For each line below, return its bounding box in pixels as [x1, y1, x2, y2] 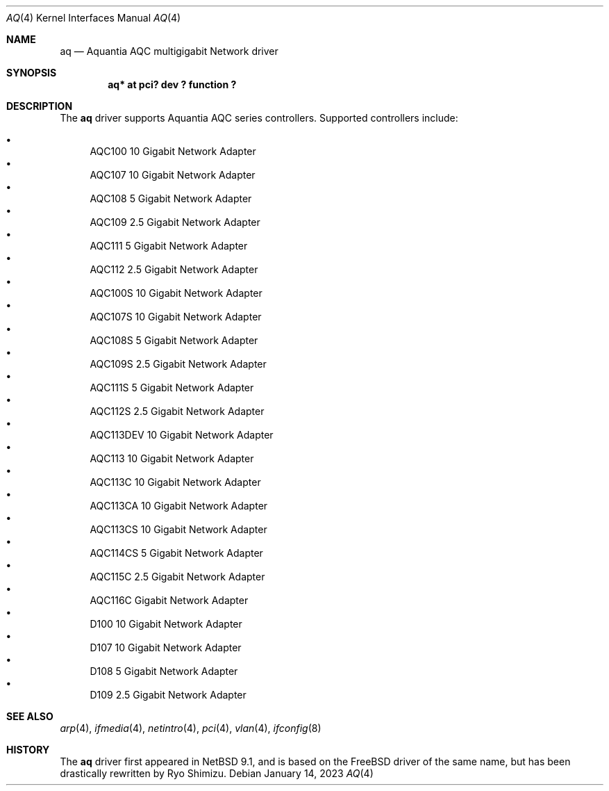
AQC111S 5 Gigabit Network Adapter [90, 382, 254, 393]
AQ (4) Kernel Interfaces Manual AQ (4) [6, 12, 181, 24]
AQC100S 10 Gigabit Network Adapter [90, 287, 262, 299]
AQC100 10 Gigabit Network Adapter [90, 145, 256, 157]
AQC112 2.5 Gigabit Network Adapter [90, 263, 258, 275]
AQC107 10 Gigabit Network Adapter [90, 169, 256, 181]
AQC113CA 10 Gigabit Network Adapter [90, 500, 268, 512]
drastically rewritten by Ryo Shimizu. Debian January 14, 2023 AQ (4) [60, 767, 374, 779]
